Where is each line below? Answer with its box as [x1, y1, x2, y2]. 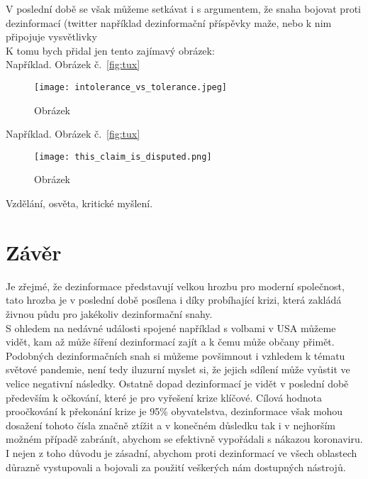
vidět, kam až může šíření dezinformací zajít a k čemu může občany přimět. [6, 334, 335, 349]
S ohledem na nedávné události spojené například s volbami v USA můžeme [6, 320, 336, 335]
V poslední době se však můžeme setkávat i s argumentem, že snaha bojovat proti [6, 1, 361, 16]
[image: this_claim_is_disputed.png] [34, 151, 212, 162]
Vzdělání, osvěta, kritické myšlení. [6, 196, 153, 211]
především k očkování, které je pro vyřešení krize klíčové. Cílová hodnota [6, 390, 322, 404]
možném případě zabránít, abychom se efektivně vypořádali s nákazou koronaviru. [6, 431, 363, 446]
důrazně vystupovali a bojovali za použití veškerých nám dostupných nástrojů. [6, 459, 346, 474]
